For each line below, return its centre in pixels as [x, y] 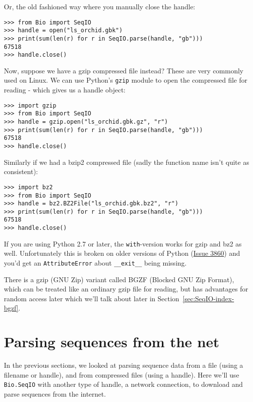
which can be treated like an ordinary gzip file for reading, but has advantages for [126, 289]
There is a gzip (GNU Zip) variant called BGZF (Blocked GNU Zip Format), [119, 279]
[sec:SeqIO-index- [208, 298]
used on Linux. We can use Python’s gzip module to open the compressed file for [126, 80]
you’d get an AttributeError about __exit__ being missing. [95, 263]
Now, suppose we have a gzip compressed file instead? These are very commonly [124, 70]
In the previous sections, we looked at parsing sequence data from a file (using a [124, 365]
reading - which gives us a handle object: [65, 90]
